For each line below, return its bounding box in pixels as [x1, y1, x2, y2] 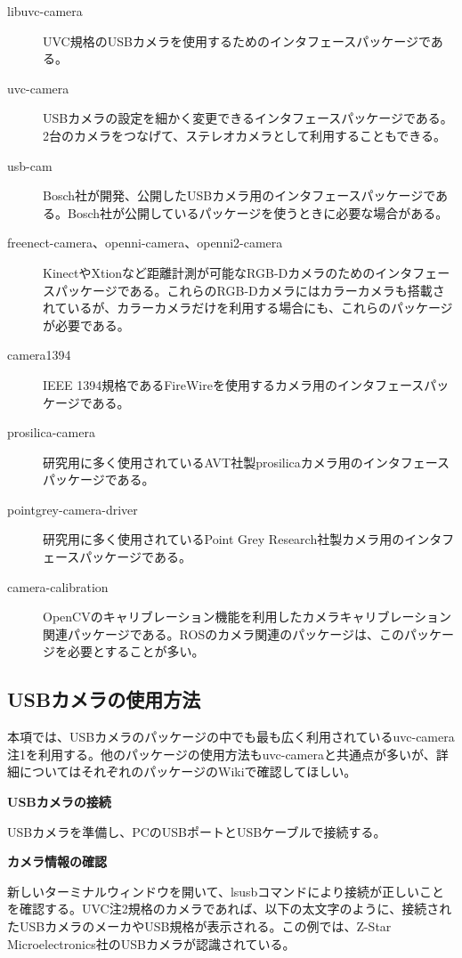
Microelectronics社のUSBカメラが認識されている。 [7, 934, 296, 953]
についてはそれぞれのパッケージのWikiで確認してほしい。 [19, 762, 357, 781]
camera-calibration [7, 577, 109, 596]
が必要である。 [43, 315, 130, 334]
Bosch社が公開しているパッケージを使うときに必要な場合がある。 [67, 203, 449, 222]
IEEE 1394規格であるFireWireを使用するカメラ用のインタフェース [43, 375, 425, 394]
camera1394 [7, 345, 71, 364]
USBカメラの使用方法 [7, 686, 201, 713]
